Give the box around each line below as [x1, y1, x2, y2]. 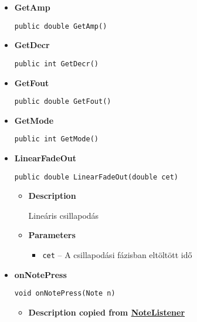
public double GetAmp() [14, 22, 107, 30]
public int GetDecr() [14, 59, 98, 68]
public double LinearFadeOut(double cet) [14, 172, 178, 181]
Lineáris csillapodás [28, 209, 99, 221]
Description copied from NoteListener [28, 306, 185, 318]
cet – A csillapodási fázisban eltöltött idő [42, 249, 192, 261]
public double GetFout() [14, 97, 111, 106]
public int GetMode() [14, 135, 98, 144]
